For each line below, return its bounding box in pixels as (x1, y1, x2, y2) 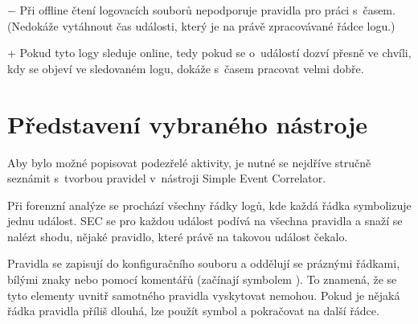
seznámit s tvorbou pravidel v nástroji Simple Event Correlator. (7, 170, 326, 187)
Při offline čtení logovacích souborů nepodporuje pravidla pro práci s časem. (19, 2, 395, 18)
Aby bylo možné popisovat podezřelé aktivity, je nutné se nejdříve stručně (7, 154, 371, 170)
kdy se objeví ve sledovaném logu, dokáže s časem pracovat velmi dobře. (7, 59, 364, 76)
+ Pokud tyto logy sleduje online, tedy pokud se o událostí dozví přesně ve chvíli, (7, 44, 412, 61)
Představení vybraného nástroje (7, 107, 368, 140)
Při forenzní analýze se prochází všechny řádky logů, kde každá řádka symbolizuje (7, 196, 412, 213)
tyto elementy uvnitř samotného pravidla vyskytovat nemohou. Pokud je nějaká (7, 286, 400, 303)
